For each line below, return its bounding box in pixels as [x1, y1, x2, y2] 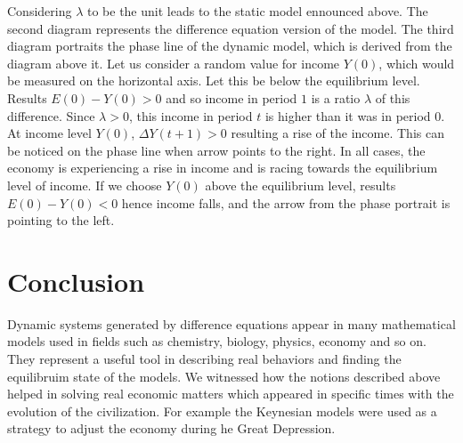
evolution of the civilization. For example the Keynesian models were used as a [7, 401, 437, 420]
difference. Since [7, 106, 95, 125]
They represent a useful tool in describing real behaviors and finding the [7, 350, 402, 368]
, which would [378, 53, 455, 72]
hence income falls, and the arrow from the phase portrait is [121, 193, 451, 212]
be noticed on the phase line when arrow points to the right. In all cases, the [7, 141, 426, 159]
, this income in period [128, 106, 253, 125]
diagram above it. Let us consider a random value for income [7, 53, 340, 72]
